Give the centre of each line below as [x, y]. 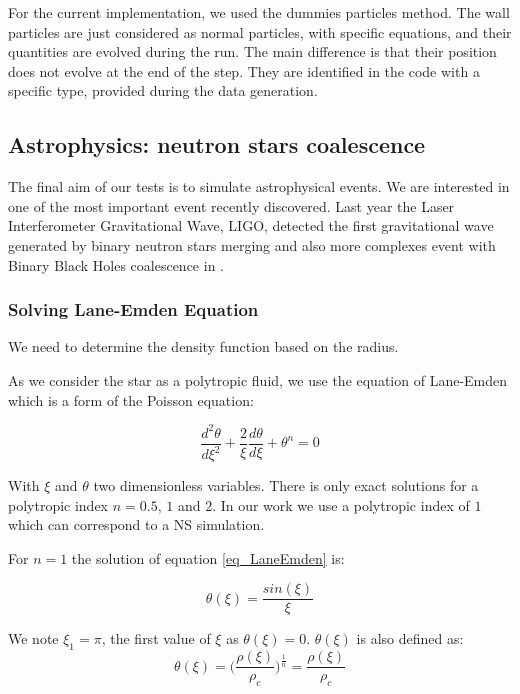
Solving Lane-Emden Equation [133, 309]
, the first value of [156, 638]
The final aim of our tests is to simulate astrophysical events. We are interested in [259, 186]
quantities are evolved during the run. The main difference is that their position [252, 51]
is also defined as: [410, 638]
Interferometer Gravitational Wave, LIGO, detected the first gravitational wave [251, 225]
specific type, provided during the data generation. [163, 90]
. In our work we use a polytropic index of [341, 504]
